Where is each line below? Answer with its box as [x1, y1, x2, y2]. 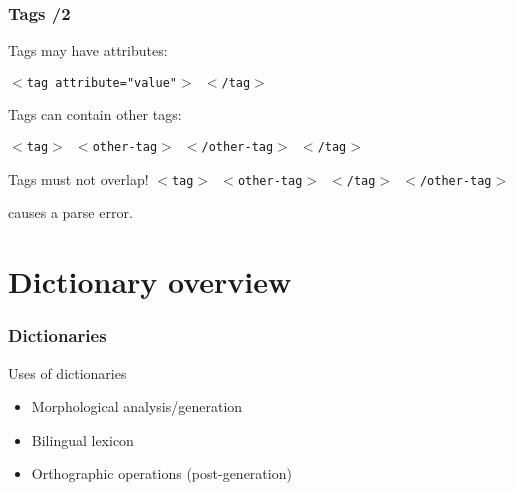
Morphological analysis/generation [31, 396, 243, 417]
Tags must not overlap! [8, 168, 149, 189]
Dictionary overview [8, 261, 292, 302]
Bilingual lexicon [31, 429, 134, 450]
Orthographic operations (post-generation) [31, 463, 292, 484]
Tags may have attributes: [8, 40, 168, 61]
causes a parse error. [8, 202, 133, 223]
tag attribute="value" [26, 75, 177, 90]
